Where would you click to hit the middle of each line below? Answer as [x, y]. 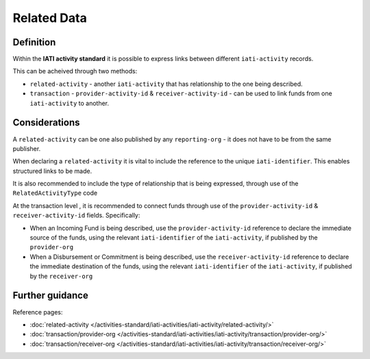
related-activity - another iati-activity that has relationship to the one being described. [166, 84]
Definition [34, 42]
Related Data [50, 18]
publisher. [27, 148]
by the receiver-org [61, 276]
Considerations [46, 123]
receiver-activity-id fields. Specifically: [76, 216]
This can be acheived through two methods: [75, 71]
